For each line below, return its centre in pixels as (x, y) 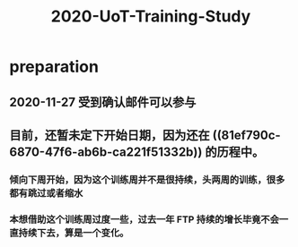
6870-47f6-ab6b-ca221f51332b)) (106, 152)
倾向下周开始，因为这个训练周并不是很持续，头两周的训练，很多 (147, 179)
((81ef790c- (246, 135)
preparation (54, 67)
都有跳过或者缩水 (46, 192)
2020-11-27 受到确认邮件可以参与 (103, 102)
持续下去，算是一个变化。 (74, 233)
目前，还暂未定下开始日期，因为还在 (110, 135)
